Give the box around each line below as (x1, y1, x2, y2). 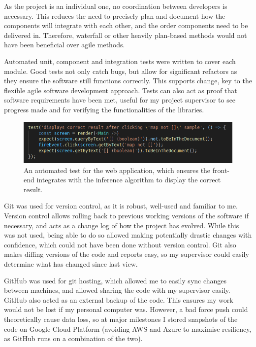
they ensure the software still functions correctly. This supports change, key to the (4, 75, 252, 86)
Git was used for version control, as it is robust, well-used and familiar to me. (4, 201, 238, 211)
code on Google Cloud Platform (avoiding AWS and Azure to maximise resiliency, (4, 323, 252, 334)
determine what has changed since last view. (4, 259, 138, 269)
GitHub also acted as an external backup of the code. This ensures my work (4, 294, 233, 305)
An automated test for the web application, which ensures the (24, 165, 211, 175)
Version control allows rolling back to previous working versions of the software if (4, 210, 249, 221)
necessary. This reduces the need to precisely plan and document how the (4, 10, 225, 21)
